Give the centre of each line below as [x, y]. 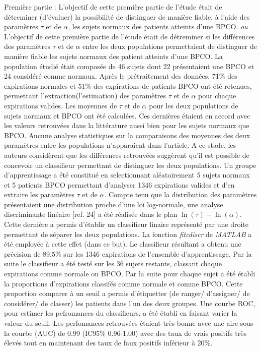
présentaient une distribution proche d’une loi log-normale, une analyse [114, 204]
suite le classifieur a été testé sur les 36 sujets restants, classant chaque [113, 264]
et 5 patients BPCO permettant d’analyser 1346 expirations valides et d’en [119, 184]
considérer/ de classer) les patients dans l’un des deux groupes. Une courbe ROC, [130, 303]
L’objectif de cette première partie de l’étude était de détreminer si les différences [129, 36]
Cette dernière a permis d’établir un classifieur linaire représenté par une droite [126, 224]
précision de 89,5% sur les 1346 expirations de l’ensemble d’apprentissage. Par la [128, 253]
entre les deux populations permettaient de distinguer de [170, 46]
